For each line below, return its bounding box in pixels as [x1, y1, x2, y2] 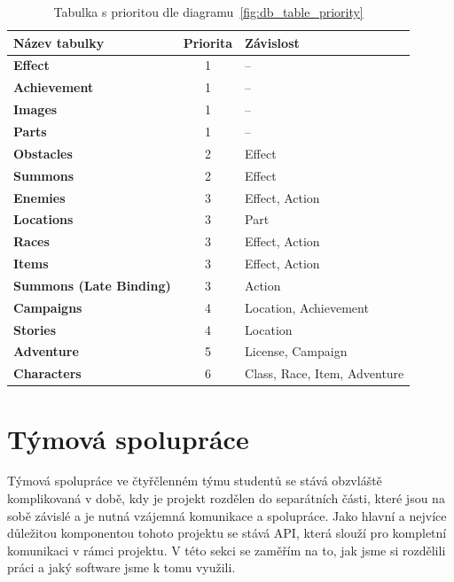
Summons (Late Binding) [13, 275, 171, 294]
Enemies [13, 188, 66, 206]
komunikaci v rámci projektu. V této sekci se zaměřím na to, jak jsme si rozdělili [7, 540, 446, 559]
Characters [13, 364, 82, 383]
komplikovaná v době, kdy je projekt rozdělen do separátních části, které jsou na [7, 489, 445, 508]
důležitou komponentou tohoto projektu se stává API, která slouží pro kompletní [7, 524, 447, 542]
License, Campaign [245, 342, 348, 361]
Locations [13, 210, 74, 229]
